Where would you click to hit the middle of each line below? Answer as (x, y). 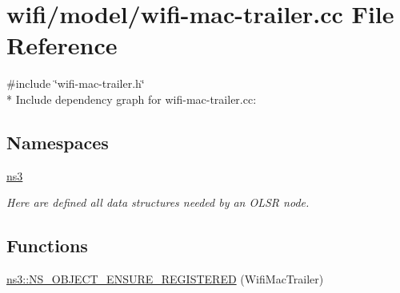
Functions (47, 245)
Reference (62, 45)
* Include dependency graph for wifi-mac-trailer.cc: (132, 99)
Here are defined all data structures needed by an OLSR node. (158, 202)
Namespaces (58, 142)
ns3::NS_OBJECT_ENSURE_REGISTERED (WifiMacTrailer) (165, 279)
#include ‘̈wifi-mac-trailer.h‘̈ (76, 83)
